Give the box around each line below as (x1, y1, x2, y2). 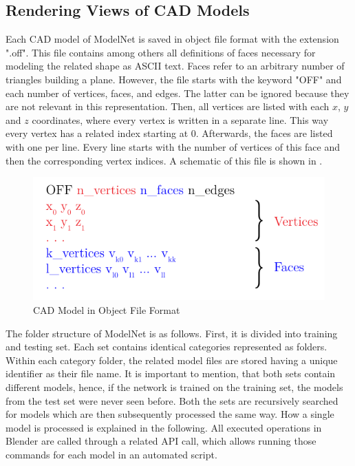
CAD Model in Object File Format (33, 302, 180, 317)
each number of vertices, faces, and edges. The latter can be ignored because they (6, 85, 349, 100)
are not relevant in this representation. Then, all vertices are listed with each (6, 99, 330, 114)
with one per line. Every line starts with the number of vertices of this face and (6, 139, 341, 153)
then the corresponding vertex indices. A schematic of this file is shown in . (6, 153, 323, 167)
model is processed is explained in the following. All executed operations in (6, 420, 322, 434)
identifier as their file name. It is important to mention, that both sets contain (6, 366, 336, 381)
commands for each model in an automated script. (6, 447, 217, 461)
